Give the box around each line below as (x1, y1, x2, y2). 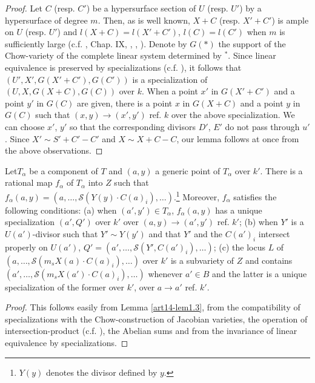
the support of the (218, 37, 286, 50)
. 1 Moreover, (173, 188, 220, 203)
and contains (245, 254, 293, 266)
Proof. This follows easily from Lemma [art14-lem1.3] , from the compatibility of (5, 301, 300, 313)
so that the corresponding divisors (69, 120, 196, 133)
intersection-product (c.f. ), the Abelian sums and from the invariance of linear (5, 324, 297, 337)
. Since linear (228, 49, 276, 62)
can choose (5, 120, 45, 133)
